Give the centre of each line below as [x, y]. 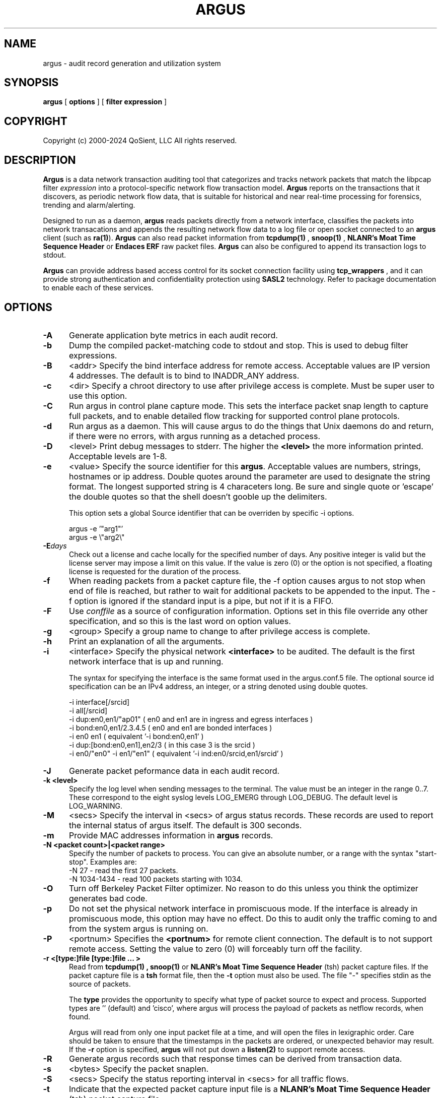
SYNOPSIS [31, 83]
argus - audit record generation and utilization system [132, 63]
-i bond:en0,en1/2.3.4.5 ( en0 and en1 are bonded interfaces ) [171, 727]
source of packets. [100, 984]
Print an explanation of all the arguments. [146, 641]
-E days [55, 545]
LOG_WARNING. [96, 806]
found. [80, 1016]
